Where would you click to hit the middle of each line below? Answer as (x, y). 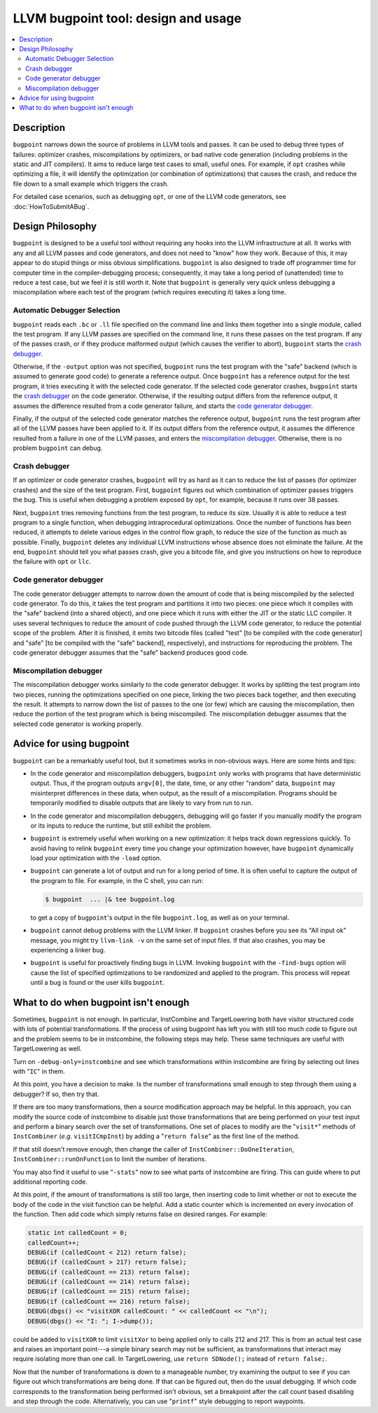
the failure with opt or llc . (52, 561)
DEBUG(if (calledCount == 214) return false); (109, 1282)
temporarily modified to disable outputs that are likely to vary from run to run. (142, 803)
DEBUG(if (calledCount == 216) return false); (109, 1301)
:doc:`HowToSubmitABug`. (51, 206)
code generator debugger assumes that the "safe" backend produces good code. (131, 653)
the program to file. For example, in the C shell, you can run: (117, 880)
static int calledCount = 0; (78, 1233)
